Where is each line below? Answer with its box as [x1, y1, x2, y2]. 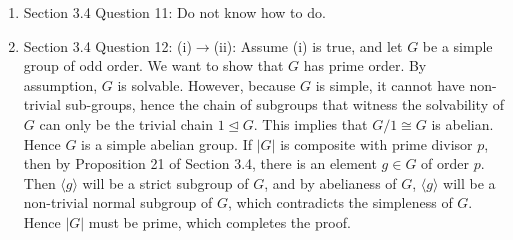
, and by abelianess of [264, 172, 397, 193]
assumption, [23, 74, 98, 95]
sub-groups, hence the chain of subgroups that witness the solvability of [65, 94, 504, 115]
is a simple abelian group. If [81, 133, 253, 154]
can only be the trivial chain [39, 113, 213, 134]
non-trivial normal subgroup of [23, 192, 213, 213]
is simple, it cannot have [315, 74, 465, 95]
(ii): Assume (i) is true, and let [213, 35, 403, 56]
